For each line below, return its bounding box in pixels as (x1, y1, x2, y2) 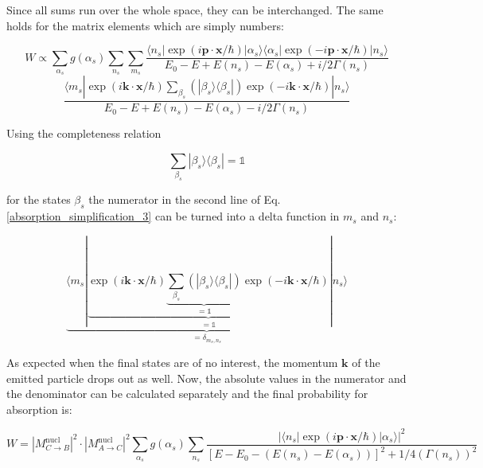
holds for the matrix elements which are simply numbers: (6, 17, 284, 33)
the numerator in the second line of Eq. (88, 191, 281, 208)
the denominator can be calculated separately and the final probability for (6, 385, 368, 402)
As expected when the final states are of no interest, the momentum (6, 354, 338, 371)
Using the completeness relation (6, 125, 162, 142)
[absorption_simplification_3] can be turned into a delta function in (6, 208, 340, 224)
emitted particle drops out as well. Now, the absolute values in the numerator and (6, 369, 407, 386)
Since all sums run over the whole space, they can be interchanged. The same (6, 2, 384, 18)
